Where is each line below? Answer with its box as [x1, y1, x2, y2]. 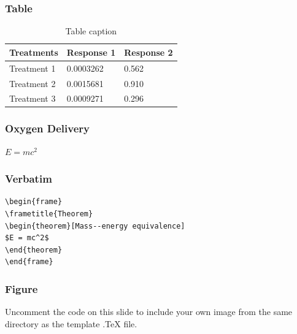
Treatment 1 [9, 61, 56, 74]
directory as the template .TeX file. [5, 317, 137, 330]
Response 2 [124, 45, 173, 58]
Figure [5, 281, 38, 296]
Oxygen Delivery [5, 121, 90, 136]
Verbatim [5, 171, 52, 186]
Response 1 [66, 45, 116, 58]
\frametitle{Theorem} [5, 210, 93, 219]
